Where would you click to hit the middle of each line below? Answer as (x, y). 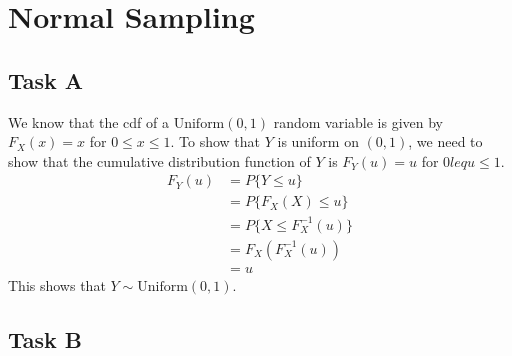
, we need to (445, 141)
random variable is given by (358, 121)
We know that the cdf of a (88, 121)
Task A (46, 79)
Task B (45, 339)
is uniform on (318, 141)
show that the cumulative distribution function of (159, 160)
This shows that (57, 285)
